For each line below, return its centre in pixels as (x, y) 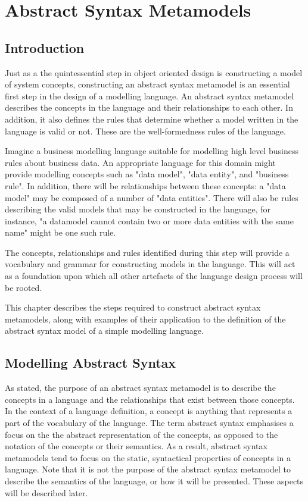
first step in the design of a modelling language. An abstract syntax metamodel (150, 95)
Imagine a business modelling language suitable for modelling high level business (152, 151)
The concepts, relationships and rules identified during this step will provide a (147, 252)
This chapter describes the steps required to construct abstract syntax (133, 307)
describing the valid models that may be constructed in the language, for (138, 209)
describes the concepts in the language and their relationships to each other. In (149, 107)
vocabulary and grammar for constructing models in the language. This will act (150, 264)
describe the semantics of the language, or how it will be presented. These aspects (154, 481)
